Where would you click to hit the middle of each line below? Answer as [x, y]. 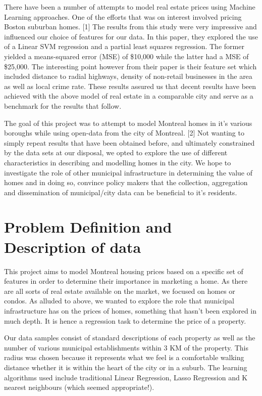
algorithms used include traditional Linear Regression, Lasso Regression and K [126, 377]
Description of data [73, 247]
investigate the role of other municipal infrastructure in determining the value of [128, 172]
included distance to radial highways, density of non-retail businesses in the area [128, 76]
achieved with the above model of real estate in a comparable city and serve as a [129, 96]
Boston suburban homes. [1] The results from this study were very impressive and [130, 27]
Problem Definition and [88, 227]
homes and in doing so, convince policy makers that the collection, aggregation [126, 182]
